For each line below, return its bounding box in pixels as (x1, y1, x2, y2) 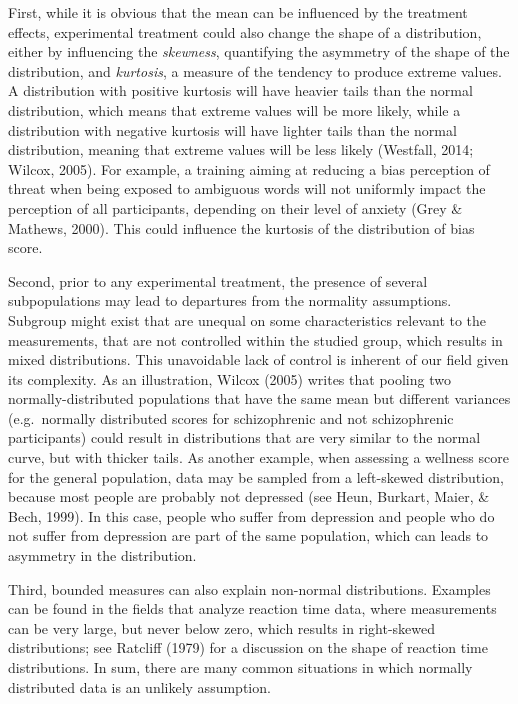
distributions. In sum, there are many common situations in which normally (8, 657, 473, 677)
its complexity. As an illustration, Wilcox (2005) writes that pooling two (8, 368, 451, 389)
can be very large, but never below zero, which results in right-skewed (8, 617, 436, 638)
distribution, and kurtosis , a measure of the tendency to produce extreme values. (8, 60, 502, 81)
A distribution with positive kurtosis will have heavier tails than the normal (8, 80, 473, 101)
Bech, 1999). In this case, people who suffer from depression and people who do (8, 505, 495, 526)
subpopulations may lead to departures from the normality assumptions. (8, 290, 452, 311)
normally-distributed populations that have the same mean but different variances (8, 388, 511, 409)
